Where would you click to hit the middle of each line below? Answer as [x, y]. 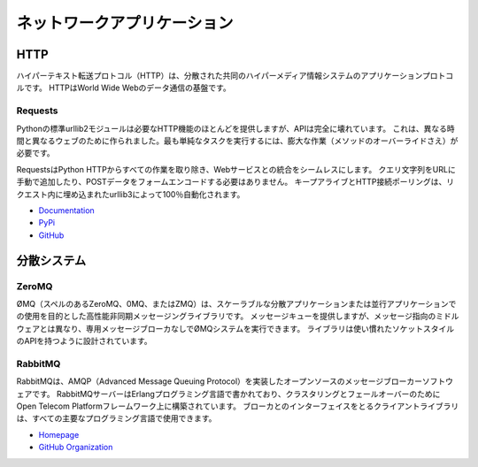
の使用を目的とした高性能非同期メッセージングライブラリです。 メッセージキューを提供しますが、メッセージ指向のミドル [238, 316]
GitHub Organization [76, 448]
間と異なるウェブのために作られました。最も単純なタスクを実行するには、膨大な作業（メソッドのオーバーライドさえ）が [237, 141]
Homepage [59, 434]
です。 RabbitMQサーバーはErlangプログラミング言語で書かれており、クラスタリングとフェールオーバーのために [236, 394]
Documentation [66, 210]
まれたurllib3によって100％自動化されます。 [165, 194]
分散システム [51, 260]
